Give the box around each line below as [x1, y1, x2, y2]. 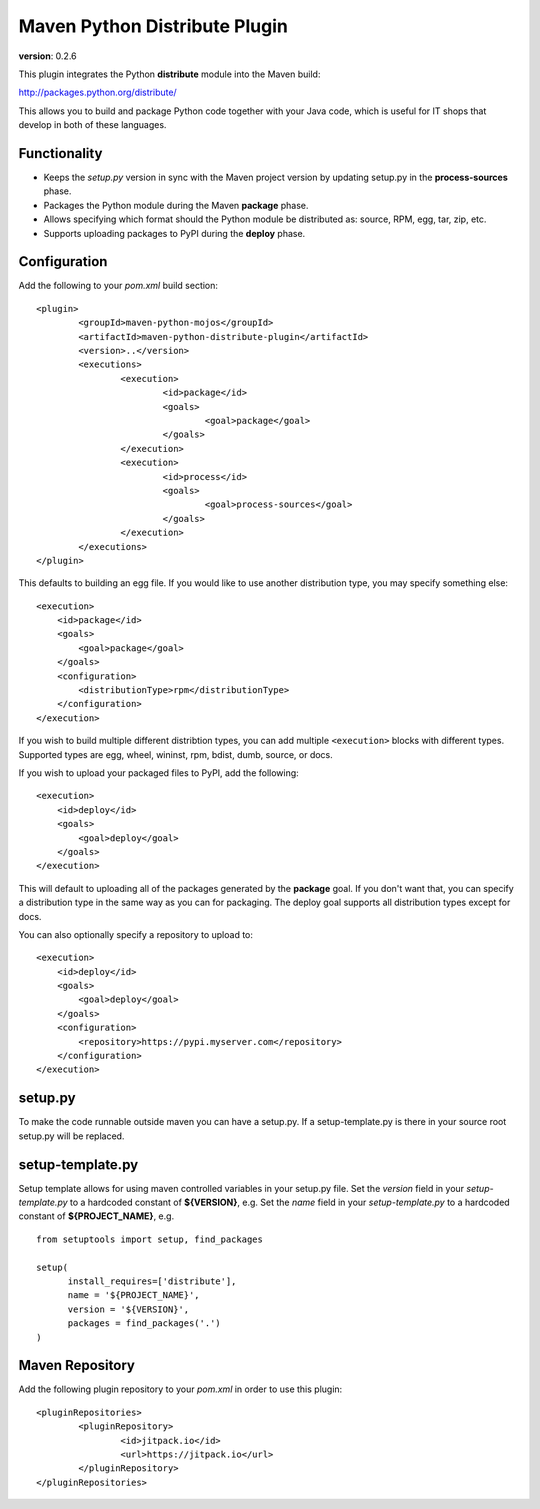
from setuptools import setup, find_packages [36, 1233, 264, 1245]
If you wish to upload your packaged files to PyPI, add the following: [18, 766, 299, 779]
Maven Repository [18, 1357, 135, 1374]
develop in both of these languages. [18, 119, 167, 131]
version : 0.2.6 [18, 50, 77, 62]
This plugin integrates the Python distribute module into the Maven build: [18, 68, 321, 80]
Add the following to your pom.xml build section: [18, 280, 219, 292]
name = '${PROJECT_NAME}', [67, 1290, 200, 1301]
